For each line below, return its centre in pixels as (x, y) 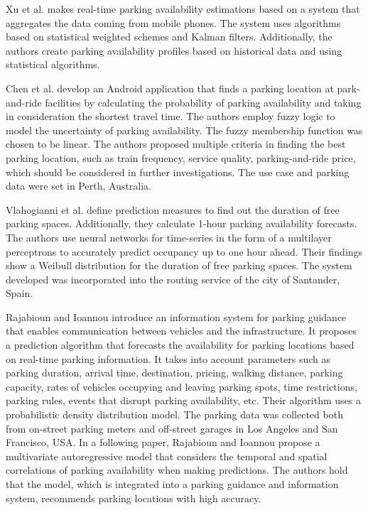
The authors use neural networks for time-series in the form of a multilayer (169, 237)
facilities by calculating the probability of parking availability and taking (203, 102)
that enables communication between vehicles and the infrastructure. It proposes (182, 331)
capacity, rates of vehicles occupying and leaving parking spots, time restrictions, (182, 386)
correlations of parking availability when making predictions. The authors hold (177, 470)
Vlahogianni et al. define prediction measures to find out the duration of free (173, 209)
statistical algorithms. (53, 64)
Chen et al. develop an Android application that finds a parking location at (170, 88)
